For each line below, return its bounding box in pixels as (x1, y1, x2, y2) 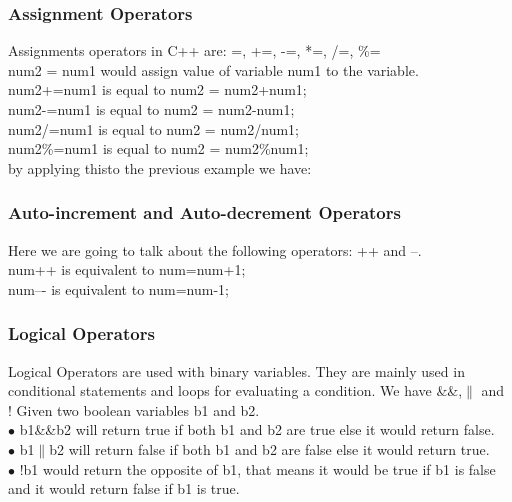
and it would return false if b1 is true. (8, 478, 240, 499)
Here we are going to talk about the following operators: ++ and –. (8, 239, 422, 260)
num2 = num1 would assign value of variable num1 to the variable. (8, 59, 419, 80)
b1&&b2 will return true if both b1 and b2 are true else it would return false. (19, 419, 495, 440)
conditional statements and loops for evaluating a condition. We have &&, (8, 380, 463, 401)
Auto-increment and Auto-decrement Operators (8, 200, 401, 225)
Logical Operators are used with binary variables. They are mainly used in (8, 360, 465, 381)
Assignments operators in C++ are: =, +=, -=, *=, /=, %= (8, 40, 381, 61)
